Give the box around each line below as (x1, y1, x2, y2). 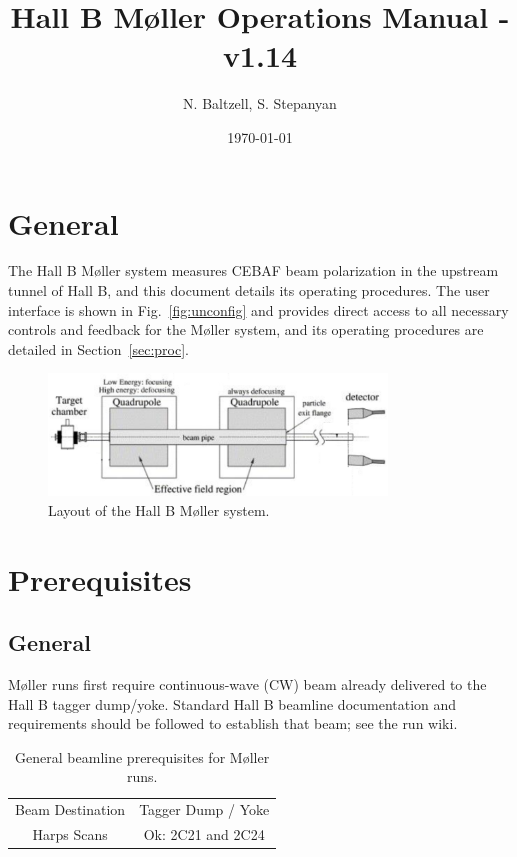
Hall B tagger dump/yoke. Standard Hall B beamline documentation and (8, 693, 457, 714)
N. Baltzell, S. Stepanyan (183, 93, 337, 114)
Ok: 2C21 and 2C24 (143, 824, 265, 845)
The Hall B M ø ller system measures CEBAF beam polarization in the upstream (8, 260, 499, 281)
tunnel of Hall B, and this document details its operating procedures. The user (8, 280, 490, 301)
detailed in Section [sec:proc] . (8, 338, 189, 359)
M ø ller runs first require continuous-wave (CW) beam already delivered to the (8, 674, 487, 695)
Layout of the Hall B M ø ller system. (48, 499, 270, 520)
